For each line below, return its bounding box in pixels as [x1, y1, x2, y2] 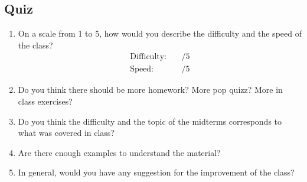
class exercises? [18, 95, 73, 108]
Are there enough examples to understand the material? [18, 146, 221, 158]
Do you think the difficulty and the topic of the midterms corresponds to [18, 115, 282, 127]
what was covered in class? [18, 126, 115, 139]
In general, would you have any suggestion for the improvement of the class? [18, 166, 295, 178]
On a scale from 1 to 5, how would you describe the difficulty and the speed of [18, 27, 302, 40]
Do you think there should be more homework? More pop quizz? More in [18, 83, 283, 96]
